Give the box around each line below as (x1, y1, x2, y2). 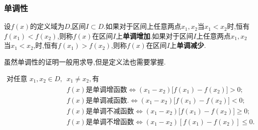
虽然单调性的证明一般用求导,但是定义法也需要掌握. (4, 57, 166, 66)
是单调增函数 (86, 86, 128, 93)
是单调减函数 (86, 97, 128, 104)
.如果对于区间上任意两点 (103, 21, 181, 31)
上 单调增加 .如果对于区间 (116, 30, 194, 41)
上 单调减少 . (170, 40, 206, 50)
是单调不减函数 (86, 108, 134, 115)
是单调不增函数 (86, 118, 134, 126)
